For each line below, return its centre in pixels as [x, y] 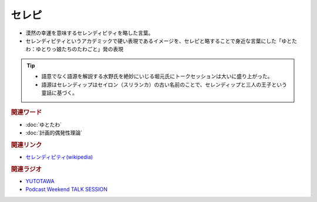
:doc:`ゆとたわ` [44, 124]
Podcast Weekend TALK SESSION [67, 189]
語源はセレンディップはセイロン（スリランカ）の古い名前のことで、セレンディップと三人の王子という [164, 85]
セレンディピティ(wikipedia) [59, 157]
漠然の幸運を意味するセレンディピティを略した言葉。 [90, 33]
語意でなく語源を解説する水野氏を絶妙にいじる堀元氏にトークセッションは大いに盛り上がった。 [157, 76]
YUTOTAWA [40, 181]
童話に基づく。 [59, 92]
